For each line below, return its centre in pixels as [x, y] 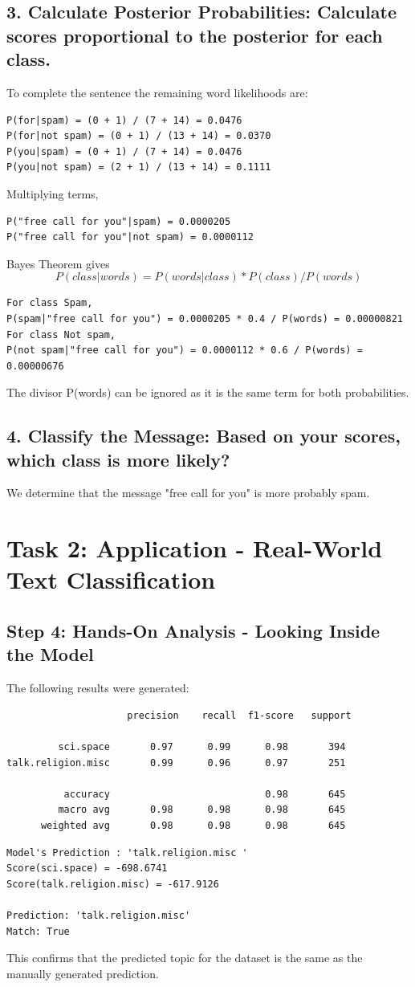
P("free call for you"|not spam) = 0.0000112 [130, 237]
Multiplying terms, [53, 193]
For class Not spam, [61, 334]
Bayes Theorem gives [58, 263]
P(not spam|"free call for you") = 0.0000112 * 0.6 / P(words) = [185, 351]
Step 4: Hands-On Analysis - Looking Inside [193, 631]
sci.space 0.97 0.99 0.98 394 [202, 747]
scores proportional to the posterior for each [195, 35]
